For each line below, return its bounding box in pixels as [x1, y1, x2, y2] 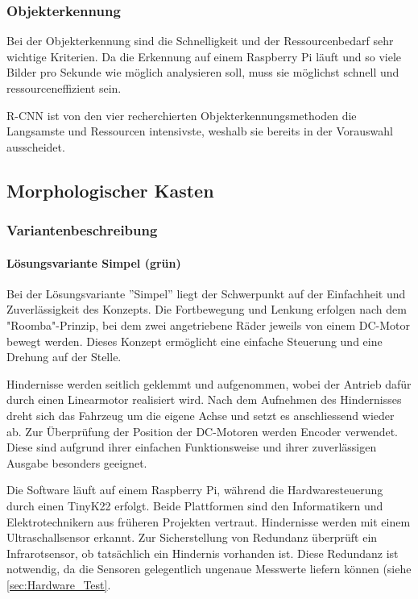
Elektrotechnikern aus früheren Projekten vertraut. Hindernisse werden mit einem [6, 513, 411, 530]
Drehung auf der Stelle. [6, 348, 122, 365]
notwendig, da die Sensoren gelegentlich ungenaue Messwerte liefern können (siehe [6, 560, 412, 577]
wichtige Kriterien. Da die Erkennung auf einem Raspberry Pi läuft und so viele [6, 48, 401, 64]
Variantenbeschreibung [6, 220, 158, 240]
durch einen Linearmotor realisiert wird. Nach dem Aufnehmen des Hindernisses [6, 391, 402, 408]
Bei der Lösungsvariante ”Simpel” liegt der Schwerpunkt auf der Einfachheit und [6, 285, 406, 302]
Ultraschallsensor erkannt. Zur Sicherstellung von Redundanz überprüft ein [6, 529, 378, 546]
